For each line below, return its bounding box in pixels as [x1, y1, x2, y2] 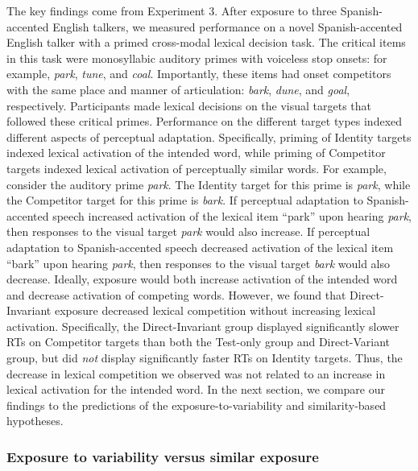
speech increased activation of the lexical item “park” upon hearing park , [52, 207, 412, 224]
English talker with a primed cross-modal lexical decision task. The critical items [6, 34, 406, 51]
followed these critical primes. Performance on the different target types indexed [6, 113, 403, 130]
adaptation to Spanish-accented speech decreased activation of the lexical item [6, 238, 394, 255]
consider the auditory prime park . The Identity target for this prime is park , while [6, 176, 411, 192]
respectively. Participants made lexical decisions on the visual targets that [6, 97, 372, 114]
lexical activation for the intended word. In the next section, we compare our [6, 381, 385, 398]
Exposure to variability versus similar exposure [6, 446, 319, 466]
